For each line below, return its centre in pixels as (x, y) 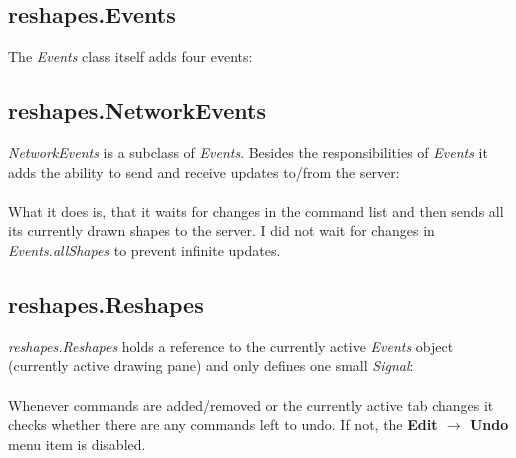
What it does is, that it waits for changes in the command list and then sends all (256, 210)
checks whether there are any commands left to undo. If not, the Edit (223, 424)
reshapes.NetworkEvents (137, 110)
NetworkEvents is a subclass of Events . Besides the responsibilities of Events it (248, 152)
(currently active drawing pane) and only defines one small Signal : (211, 365)
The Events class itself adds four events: (130, 56)
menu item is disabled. (77, 443)
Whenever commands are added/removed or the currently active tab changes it (251, 404)
